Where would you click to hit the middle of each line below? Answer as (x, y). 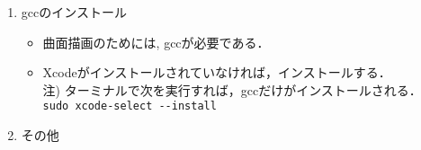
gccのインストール (74, 12)
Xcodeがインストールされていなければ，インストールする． (217, 72)
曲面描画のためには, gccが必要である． (156, 42)
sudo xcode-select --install (130, 106)
